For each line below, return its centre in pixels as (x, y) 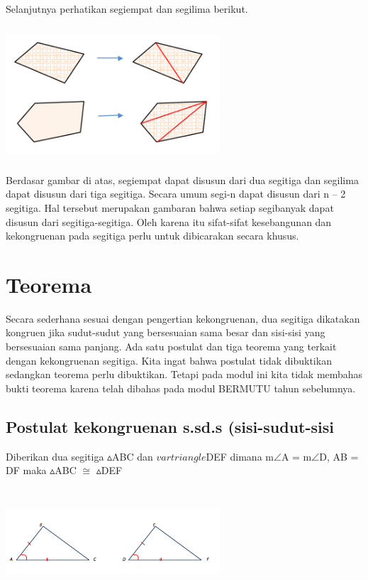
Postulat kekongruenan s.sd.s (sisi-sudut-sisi (170, 426)
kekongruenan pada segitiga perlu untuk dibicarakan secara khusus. (152, 236)
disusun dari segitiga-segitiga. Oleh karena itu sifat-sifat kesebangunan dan (169, 221)
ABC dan (133, 456)
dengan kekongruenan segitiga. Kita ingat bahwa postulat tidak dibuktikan (169, 360)
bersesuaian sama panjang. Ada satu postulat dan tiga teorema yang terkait (171, 347)
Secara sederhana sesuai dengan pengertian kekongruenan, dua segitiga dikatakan (183, 318)
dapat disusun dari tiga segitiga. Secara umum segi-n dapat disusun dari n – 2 (176, 194)
